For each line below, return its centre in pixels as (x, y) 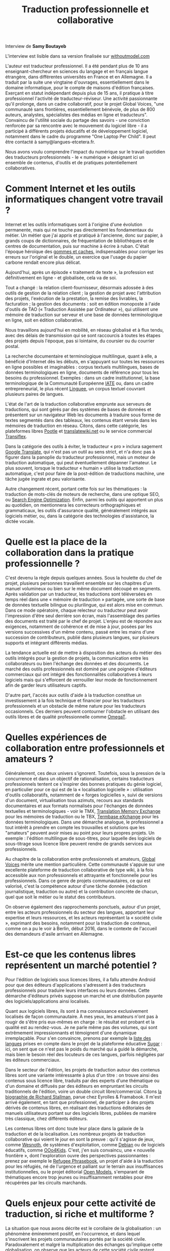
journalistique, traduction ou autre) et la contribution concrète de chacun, (82, 892)
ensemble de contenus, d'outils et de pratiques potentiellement (71, 163)
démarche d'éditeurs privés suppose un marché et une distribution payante (84, 995)
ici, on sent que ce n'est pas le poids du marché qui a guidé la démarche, (82, 1049)
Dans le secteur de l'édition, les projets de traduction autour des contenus (83, 1069)
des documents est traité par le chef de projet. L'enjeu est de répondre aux (83, 621)
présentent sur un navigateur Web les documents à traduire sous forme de (83, 415)
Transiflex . (16, 437)
